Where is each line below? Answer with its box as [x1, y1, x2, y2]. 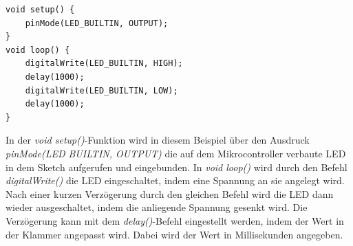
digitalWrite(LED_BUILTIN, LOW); [25, 85, 178, 96]
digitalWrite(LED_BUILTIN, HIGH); [25, 58, 183, 69]
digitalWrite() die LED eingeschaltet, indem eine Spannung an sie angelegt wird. [6, 173, 345, 188]
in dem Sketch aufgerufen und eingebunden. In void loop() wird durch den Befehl [6, 159, 347, 174]
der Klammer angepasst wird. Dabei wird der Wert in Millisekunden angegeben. [6, 227, 343, 241]
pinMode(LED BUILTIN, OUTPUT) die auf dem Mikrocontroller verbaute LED [6, 146, 346, 160]
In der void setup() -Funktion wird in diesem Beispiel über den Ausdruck [6, 133, 310, 147]
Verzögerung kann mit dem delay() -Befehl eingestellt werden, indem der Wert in [6, 213, 344, 227]
